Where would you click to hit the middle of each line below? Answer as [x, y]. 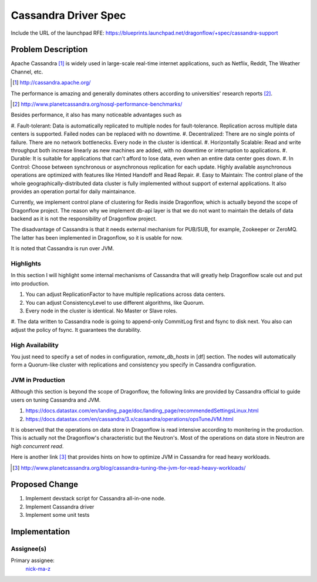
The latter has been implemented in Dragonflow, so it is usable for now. [97, 237]
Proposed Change [45, 485]
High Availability [35, 345]
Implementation [41, 532]
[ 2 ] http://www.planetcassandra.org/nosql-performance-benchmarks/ [97, 104]
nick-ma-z [38, 568]
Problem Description [49, 50]
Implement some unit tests [58, 515]
